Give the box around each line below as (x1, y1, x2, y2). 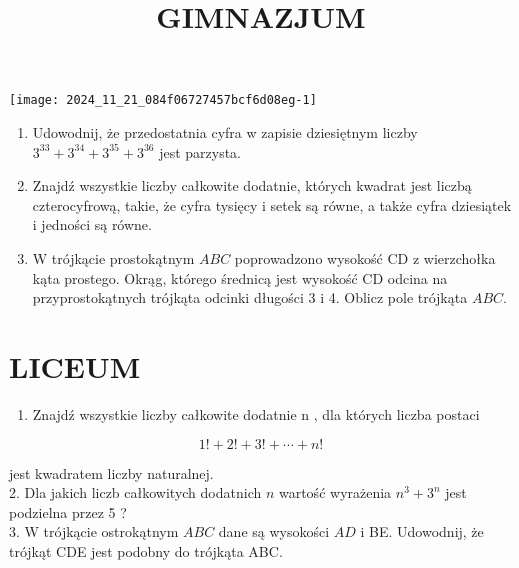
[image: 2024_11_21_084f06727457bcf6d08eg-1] (9, 93, 317, 108)
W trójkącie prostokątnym (32, 248, 195, 268)
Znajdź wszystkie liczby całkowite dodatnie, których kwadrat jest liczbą (32, 175, 472, 196)
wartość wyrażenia (278, 482, 392, 503)
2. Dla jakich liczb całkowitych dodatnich (9, 482, 262, 503)
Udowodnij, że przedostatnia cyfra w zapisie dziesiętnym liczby (32, 122, 418, 143)
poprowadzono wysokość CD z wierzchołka (234, 248, 496, 268)
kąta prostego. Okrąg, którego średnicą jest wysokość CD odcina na (32, 267, 448, 288)
